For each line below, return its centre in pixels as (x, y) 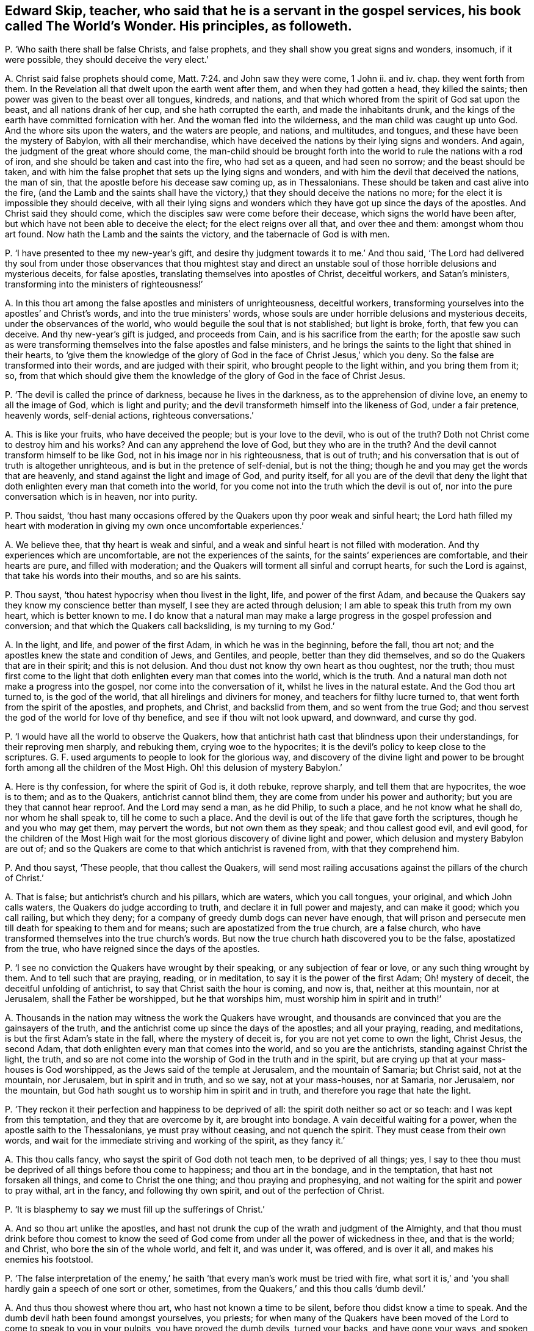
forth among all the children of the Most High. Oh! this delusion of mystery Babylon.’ (174, 768)
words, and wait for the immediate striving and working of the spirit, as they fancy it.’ (175, 1141)
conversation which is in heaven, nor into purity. (101, 497)
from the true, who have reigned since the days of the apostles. (132, 949)
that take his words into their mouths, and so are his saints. (123, 576)
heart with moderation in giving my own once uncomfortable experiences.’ (154, 526)
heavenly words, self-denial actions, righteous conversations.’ (129, 416)
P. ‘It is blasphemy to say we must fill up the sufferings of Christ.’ (135, 1210)
